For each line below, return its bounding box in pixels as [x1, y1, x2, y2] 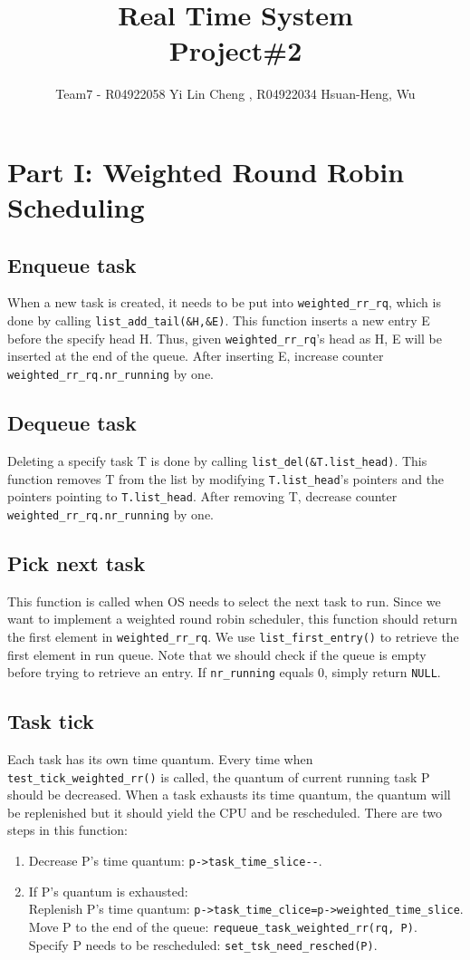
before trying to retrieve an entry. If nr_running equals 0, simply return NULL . [7, 663, 441, 682]
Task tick [7, 707, 94, 735]
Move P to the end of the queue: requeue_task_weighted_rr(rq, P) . [28, 916, 417, 936]
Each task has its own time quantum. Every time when [7, 750, 313, 769]
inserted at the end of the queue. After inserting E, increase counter [7, 346, 384, 365]
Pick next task [7, 548, 146, 577]
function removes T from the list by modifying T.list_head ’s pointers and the [7, 469, 445, 488]
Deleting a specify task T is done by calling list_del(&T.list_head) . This [7, 451, 427, 470]
